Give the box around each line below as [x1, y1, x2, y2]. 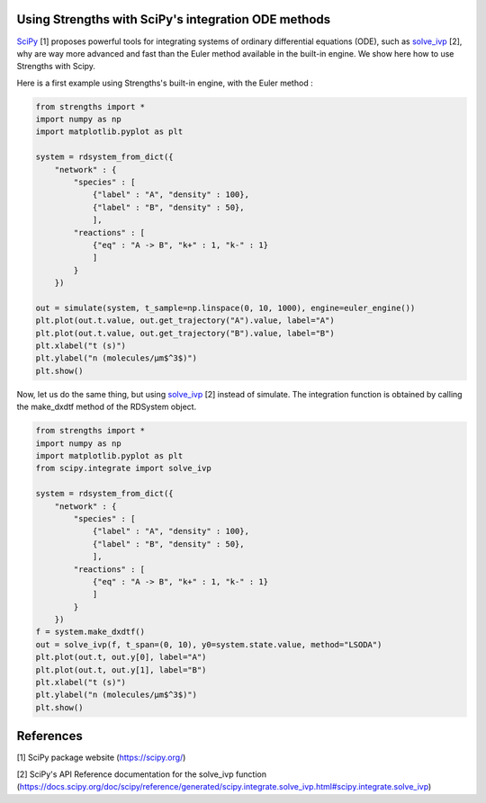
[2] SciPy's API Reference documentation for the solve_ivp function [16, 769, 267, 780]
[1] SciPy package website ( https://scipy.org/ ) [16, 752, 186, 763]
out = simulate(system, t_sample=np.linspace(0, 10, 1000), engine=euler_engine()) [35, 302, 416, 313]
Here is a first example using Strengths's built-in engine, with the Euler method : [16, 77, 314, 88]
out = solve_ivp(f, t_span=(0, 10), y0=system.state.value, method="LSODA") [35, 639, 382, 649]
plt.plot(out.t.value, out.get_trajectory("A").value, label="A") [35, 316, 335, 326]
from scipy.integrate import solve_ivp [35, 463, 211, 474]
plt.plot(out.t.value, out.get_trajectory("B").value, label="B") [35, 328, 335, 338]
